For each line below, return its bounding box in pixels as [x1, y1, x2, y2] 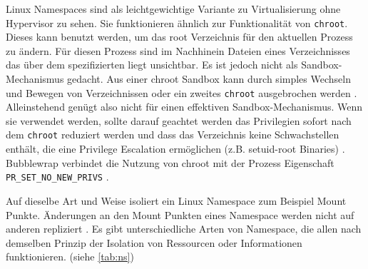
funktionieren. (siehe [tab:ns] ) [6, 249, 134, 264]
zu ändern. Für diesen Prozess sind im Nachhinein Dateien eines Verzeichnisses [6, 43, 350, 58]
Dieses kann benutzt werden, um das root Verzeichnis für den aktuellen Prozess [6, 29, 353, 44]
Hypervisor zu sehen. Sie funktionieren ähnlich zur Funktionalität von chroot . [6, 15, 348, 30]
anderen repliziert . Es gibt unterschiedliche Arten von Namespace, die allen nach [6, 221, 362, 236]
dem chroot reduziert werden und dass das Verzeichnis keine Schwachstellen [6, 127, 339, 142]
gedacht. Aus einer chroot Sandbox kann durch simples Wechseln [67, 71, 351, 86]
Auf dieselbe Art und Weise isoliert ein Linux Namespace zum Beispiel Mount [6, 193, 347, 208]
